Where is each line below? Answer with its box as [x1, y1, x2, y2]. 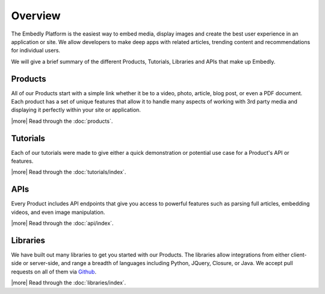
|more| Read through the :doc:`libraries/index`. [11, 279, 126, 286]
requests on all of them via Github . [11, 268, 96, 275]
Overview [11, 9, 61, 22]
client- [291, 251, 307, 258]
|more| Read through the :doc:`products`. [11, 117, 113, 125]
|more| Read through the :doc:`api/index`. [11, 220, 114, 227]
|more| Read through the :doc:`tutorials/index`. [11, 169, 126, 176]
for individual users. [11, 47, 60, 54]
